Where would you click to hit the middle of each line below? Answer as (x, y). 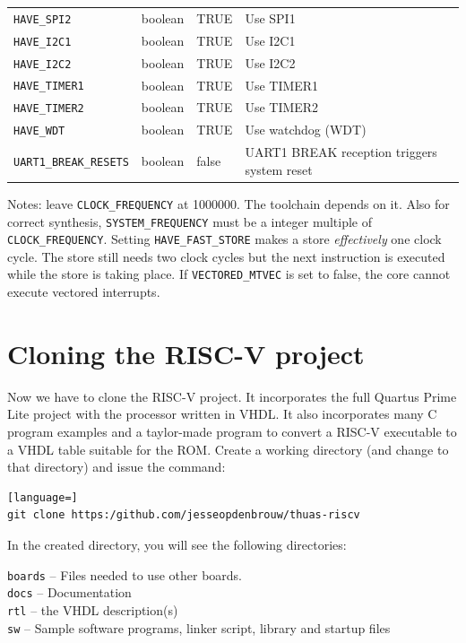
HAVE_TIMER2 (49, 109)
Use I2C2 (270, 62)
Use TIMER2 (282, 107)
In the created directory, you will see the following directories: (177, 544)
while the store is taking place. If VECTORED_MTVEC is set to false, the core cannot (229, 274)
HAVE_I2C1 (43, 42)
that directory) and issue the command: (116, 467)
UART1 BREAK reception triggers (341, 152)
